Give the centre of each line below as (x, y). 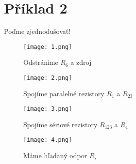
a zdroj (81, 62)
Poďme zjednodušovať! (37, 31)
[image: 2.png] (48, 78)
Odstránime (41, 62)
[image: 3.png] (48, 109)
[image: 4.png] (48, 140)
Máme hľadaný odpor (55, 156)
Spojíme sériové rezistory (60, 124)
